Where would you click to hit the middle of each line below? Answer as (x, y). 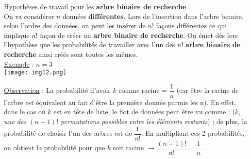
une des (15, 121)
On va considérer (29, 16)
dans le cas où (25, 112)
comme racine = (143, 90)
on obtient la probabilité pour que (55, 148)
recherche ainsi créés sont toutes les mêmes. (71, 54)
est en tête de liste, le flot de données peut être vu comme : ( (144, 112)
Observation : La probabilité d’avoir (57, 90)
